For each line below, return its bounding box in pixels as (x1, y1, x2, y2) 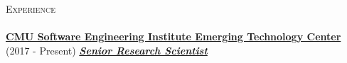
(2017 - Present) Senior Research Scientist (6, 42, 208, 57)
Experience (6, 1, 55, 16)
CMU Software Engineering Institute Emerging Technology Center (6, 29, 341, 44)
